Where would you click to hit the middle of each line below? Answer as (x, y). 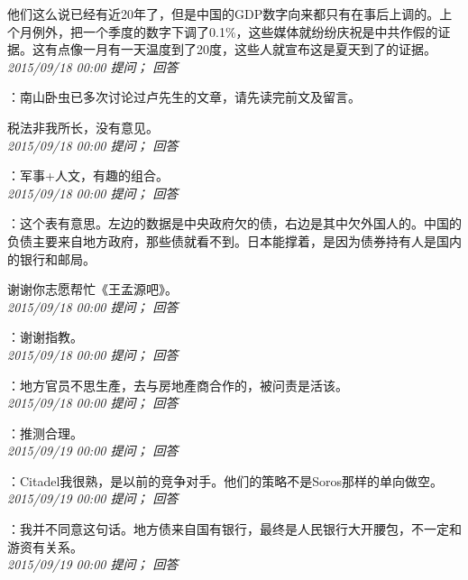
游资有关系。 (45, 546)
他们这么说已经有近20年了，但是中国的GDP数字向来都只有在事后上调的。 (224, 14)
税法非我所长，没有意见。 (83, 127)
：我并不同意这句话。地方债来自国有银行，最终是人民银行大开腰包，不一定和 (234, 529)
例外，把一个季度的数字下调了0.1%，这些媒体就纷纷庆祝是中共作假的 (235, 31)
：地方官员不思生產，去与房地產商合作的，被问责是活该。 (178, 385)
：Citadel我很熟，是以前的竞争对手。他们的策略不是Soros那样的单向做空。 (225, 480)
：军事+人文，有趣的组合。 (88, 175)
